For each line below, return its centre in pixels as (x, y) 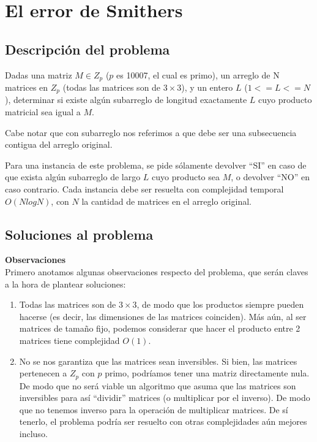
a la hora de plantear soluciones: (65, 284)
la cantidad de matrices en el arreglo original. (166, 201)
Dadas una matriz (39, 74)
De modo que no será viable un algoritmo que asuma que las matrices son (158, 385)
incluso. (33, 434)
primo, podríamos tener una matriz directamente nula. (207, 373)
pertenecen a (43, 373)
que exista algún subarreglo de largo (73, 177)
